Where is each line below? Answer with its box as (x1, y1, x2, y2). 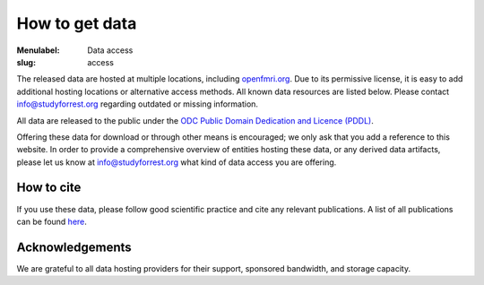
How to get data (16, 13, 137, 33)
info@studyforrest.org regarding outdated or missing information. (16, 99, 259, 109)
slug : (16, 56, 36, 67)
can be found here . (16, 216, 87, 227)
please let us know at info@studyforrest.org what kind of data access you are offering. (16, 157, 337, 168)
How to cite (16, 180, 82, 195)
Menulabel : (16, 45, 60, 56)
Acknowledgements (16, 239, 132, 255)
